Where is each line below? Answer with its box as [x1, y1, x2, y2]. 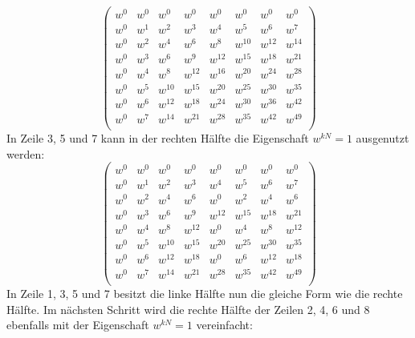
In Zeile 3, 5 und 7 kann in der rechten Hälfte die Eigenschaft [6, 129, 309, 146]
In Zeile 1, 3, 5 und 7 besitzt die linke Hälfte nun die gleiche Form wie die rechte [6, 285, 403, 302]
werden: [6, 145, 45, 162]
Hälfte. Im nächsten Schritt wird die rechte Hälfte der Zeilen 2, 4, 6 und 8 [6, 300, 370, 317]
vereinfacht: [196, 316, 253, 333]
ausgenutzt [356, 129, 409, 146]
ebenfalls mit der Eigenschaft [6, 316, 149, 333]
